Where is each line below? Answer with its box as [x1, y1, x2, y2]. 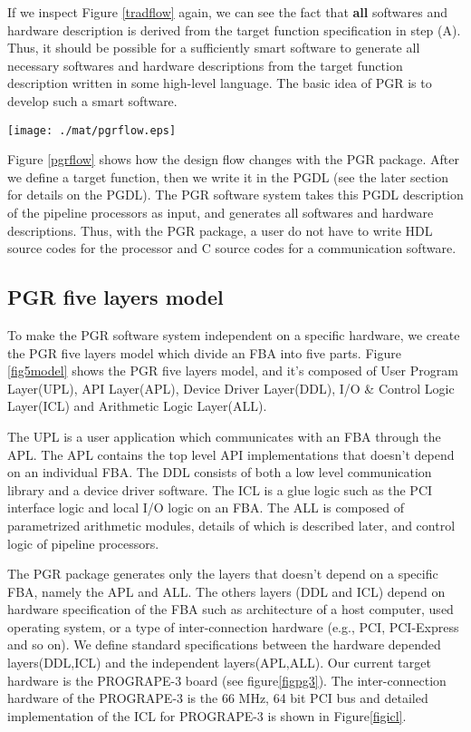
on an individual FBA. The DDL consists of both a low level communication [7, 463, 432, 482]
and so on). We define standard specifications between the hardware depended [7, 635, 441, 654]
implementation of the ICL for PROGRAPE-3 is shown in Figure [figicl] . [7, 706, 407, 725]
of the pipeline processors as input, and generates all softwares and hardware [7, 203, 434, 221]
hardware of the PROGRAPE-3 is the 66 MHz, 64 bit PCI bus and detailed [7, 688, 428, 708]
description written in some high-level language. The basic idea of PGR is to [7, 73, 432, 93]
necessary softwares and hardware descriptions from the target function [7, 55, 403, 74]
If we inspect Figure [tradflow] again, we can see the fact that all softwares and [7, 3, 447, 21]
